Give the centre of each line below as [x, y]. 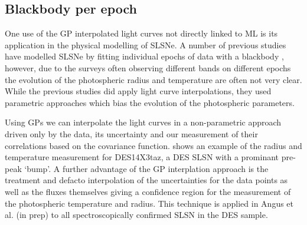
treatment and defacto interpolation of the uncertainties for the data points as [146, 180]
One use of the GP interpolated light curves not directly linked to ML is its [141, 33]
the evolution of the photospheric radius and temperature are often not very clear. [153, 79]
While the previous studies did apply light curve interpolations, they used [138, 91]
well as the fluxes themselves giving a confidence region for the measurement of [148, 191]
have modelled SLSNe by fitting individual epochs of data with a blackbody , [144, 56]
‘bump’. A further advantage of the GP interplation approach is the [146, 168]
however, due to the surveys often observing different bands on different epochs [148, 67]
